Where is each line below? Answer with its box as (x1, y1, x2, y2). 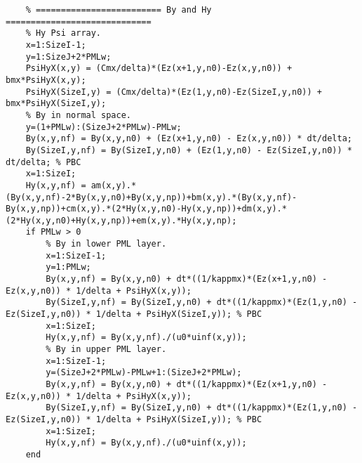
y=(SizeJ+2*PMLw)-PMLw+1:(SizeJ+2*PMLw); (46, 367, 242, 378)
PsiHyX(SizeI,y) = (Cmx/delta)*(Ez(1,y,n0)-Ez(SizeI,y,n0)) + (25, 86, 323, 97)
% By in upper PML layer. (46, 344, 167, 355)
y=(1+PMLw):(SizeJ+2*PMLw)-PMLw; (25, 122, 182, 132)
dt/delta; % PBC (6, 157, 81, 167)
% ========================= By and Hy (25, 5, 212, 15)
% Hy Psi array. (25, 28, 102, 39)
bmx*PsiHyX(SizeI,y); (6, 98, 107, 109)
